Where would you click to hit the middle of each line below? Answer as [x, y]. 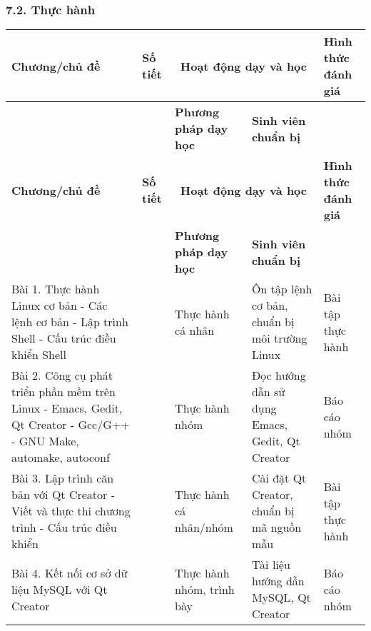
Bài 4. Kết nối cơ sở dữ [70, 572]
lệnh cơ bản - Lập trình [70, 322]
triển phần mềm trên [63, 392]
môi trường [279, 338]
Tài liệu [271, 565]
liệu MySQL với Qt [60, 589]
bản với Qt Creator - [63, 495]
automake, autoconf [61, 458]
